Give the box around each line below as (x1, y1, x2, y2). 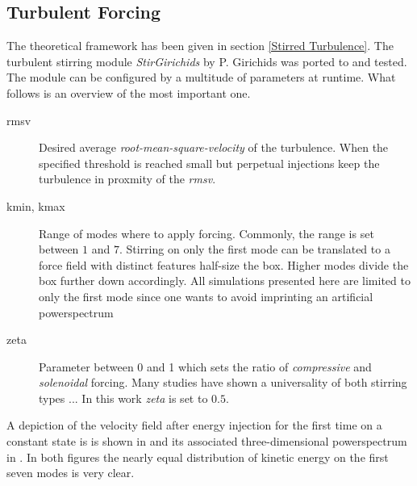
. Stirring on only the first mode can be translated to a (119, 241, 390, 258)
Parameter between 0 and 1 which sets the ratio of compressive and (39, 358, 372, 375)
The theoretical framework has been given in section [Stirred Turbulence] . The (6, 37, 394, 54)
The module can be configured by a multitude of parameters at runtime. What (6, 69, 396, 86)
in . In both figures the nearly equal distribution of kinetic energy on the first (6, 448, 389, 465)
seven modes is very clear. (6, 464, 135, 481)
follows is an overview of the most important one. (6, 84, 251, 101)
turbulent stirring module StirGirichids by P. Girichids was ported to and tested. (6, 52, 407, 69)
